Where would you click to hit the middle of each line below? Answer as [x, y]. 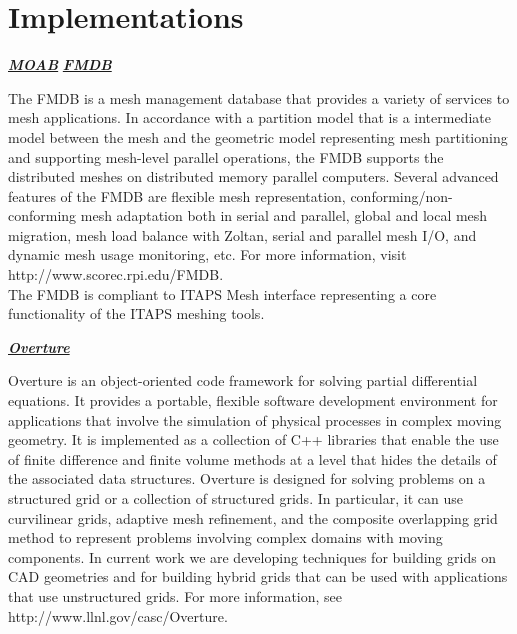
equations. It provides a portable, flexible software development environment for [253, 400]
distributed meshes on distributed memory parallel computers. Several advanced [253, 176]
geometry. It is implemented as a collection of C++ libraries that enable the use [253, 439]
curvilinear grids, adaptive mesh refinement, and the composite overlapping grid [253, 517]
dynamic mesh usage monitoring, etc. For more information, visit [207, 254]
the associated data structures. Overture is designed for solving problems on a [247, 478]
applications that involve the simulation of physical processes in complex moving [255, 419]
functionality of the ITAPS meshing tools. [136, 313]
